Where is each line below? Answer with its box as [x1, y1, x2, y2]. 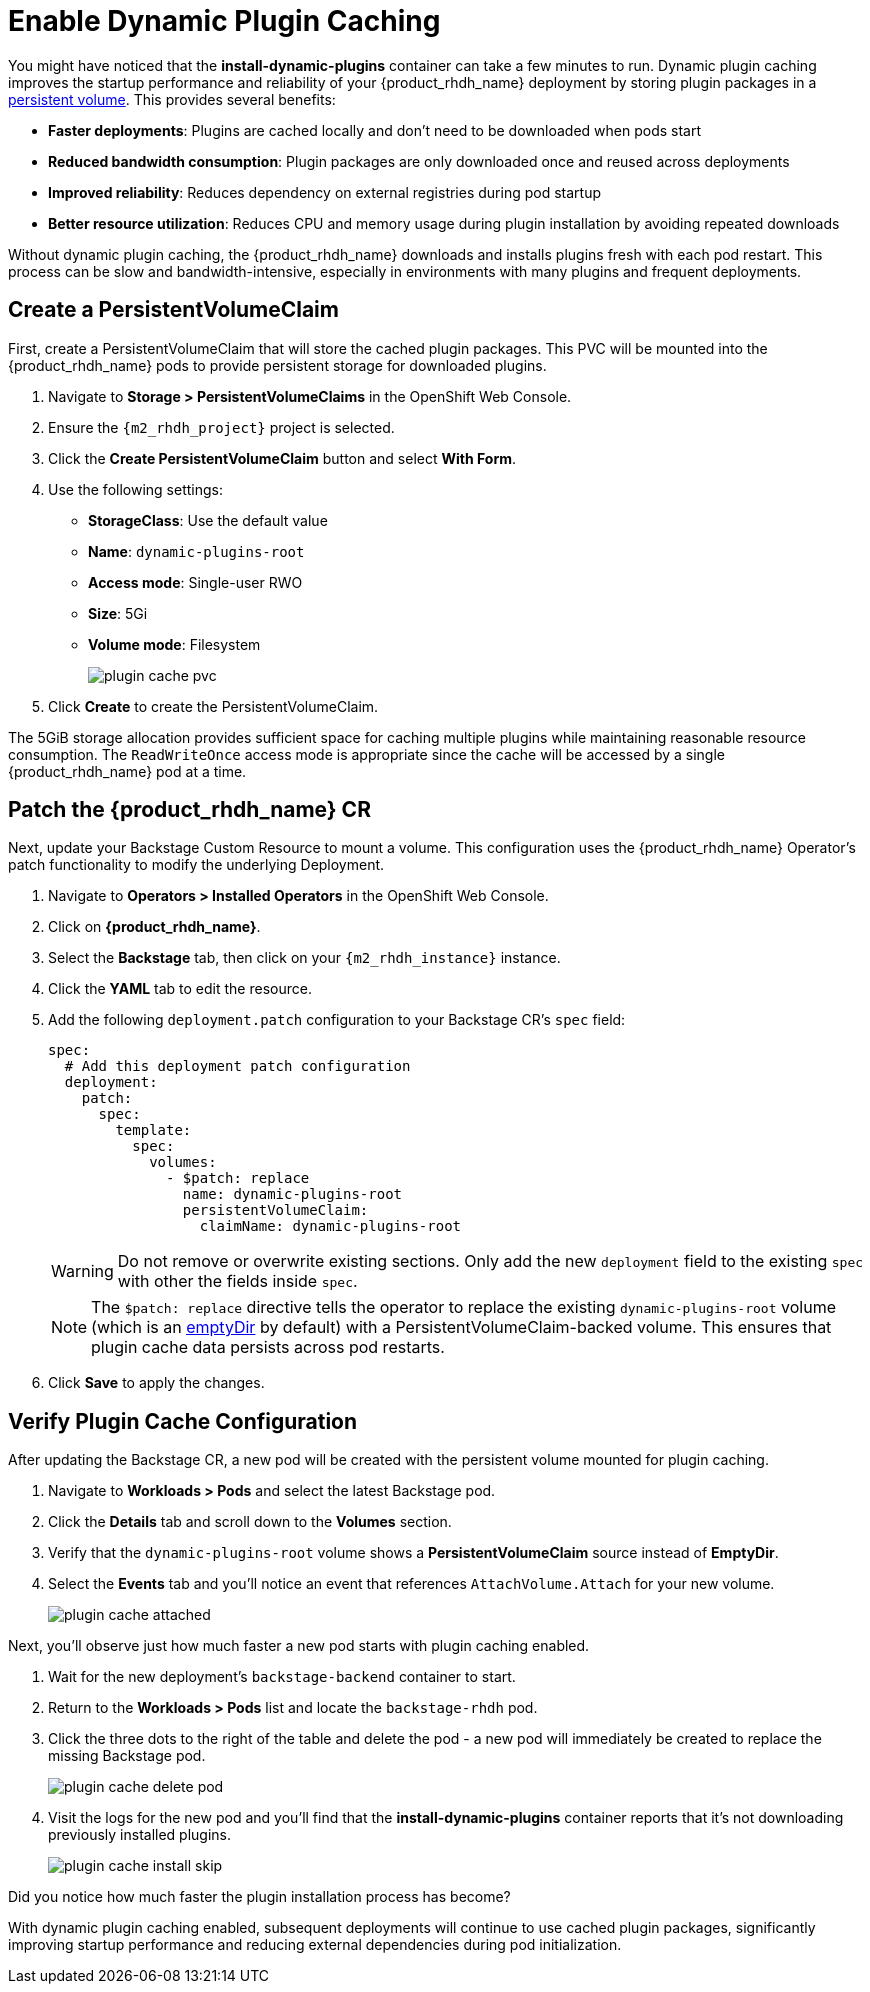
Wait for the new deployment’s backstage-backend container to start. [48, 1668, 516, 1686]
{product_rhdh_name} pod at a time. [8, 762, 247, 780]
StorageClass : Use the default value [88, 511, 328, 529]
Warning [51, 1261, 114, 1282]
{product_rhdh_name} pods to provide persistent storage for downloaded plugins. [8, 356, 547, 374]
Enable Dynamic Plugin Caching [8, 4, 441, 38]
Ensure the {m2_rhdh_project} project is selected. [48, 418, 395, 436]
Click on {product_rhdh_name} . [48, 918, 261, 936]
